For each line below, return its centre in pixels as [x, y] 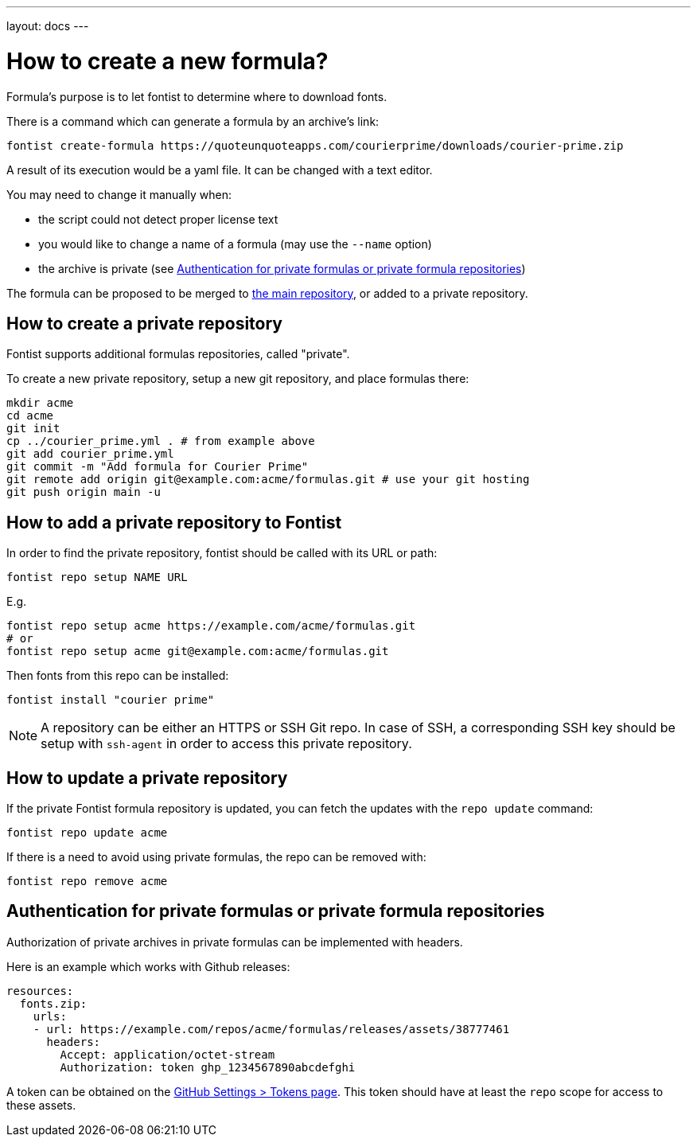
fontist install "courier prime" [111, 700]
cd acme [30, 416]
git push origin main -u [84, 492]
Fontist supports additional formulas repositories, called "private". [178, 354]
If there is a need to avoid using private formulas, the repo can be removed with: [216, 857]
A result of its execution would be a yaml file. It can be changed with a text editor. [220, 170]
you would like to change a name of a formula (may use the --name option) [235, 244]
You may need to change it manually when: [119, 194]
